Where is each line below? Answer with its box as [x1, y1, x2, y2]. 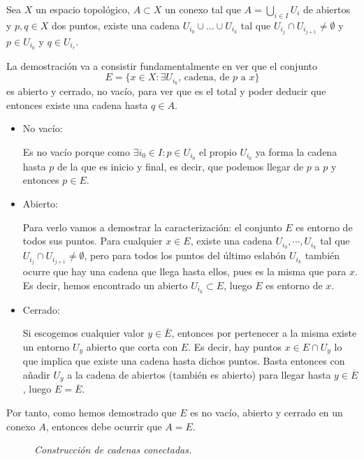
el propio [199, 144, 237, 159]
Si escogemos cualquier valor [22, 326, 145, 340]
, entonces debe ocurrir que [45, 418, 162, 433]
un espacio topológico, [35, 2, 130, 16]
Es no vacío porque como [22, 144, 130, 159]
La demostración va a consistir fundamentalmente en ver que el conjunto [6, 58, 318, 73]
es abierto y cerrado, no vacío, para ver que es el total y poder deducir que [6, 84, 326, 99]
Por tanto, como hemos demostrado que [6, 405, 177, 419]
